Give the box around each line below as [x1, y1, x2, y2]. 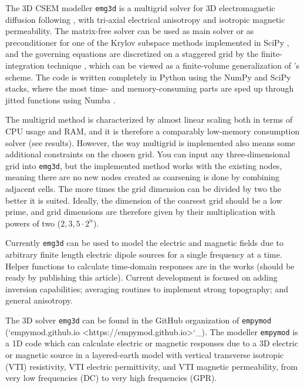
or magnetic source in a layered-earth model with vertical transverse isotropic [5, 348, 284, 360]
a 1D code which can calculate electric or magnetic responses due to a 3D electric [5, 337, 298, 349]
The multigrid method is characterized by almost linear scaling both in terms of [5, 113, 293, 126]
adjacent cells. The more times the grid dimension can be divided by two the [5, 183, 282, 195]
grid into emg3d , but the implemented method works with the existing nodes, [5, 159, 282, 171]
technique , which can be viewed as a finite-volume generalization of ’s [47, 59, 300, 72]
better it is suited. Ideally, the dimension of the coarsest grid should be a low [5, 194, 282, 206]
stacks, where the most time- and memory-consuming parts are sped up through [5, 82, 294, 95]
